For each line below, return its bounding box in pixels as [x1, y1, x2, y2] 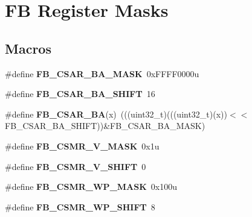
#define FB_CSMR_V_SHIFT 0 [5, 160, 146, 172]
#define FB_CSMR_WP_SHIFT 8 [5, 200, 155, 213]
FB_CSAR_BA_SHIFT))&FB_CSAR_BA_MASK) [5, 119, 205, 132]
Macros [5, 39, 51, 57]
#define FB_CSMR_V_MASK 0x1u [5, 139, 160, 152]
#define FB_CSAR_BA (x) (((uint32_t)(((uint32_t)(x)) [5, 107, 227, 120]
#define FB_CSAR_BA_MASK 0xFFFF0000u [5, 67, 199, 80]
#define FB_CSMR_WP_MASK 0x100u [5, 180, 177, 193]
